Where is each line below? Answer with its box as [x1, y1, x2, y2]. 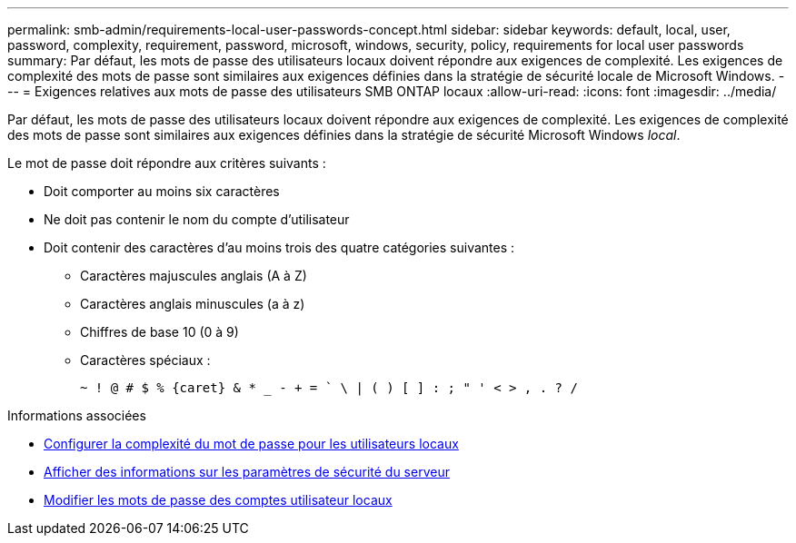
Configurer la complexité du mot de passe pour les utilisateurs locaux [44, 436, 459, 451]
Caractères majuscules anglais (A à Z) [80, 268, 307, 283]
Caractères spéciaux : [80, 352, 211, 368]
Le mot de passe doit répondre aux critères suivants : [7, 155, 326, 171]
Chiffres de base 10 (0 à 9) [80, 324, 239, 340]
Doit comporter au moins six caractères [44, 183, 280, 199]
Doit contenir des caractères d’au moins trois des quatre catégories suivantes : [44, 240, 515, 255]
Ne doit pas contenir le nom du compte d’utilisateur [44, 212, 350, 227]
